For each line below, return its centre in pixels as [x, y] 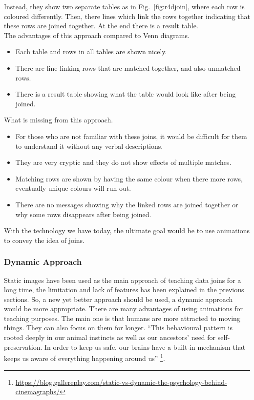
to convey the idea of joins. [44, 240]
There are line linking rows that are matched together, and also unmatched [128, 68]
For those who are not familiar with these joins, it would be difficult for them [131, 136]
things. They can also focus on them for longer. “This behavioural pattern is [118, 328]
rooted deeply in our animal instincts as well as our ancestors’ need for [110, 337]
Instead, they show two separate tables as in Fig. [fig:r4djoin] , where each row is [124, 6]
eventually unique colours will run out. [73, 188]
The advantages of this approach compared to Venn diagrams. [97, 35]
